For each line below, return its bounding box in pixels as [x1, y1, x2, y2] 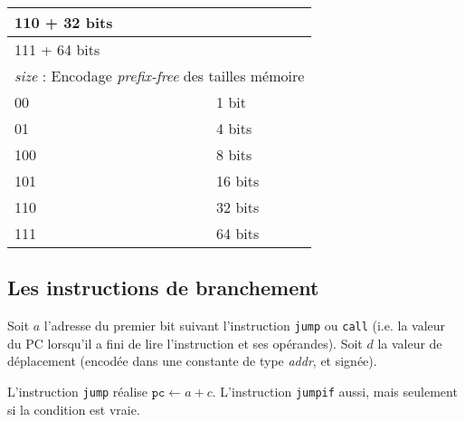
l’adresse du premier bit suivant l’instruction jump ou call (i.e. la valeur [43, 316, 446, 335]
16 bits [216, 170, 260, 191]
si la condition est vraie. [7, 399, 140, 418]
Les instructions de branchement [7, 273, 319, 302]
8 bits [216, 144, 252, 165]
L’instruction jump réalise [7, 382, 148, 401]
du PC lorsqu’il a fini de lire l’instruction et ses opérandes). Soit [7, 333, 363, 352]
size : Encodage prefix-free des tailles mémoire [14, 65, 305, 86]
